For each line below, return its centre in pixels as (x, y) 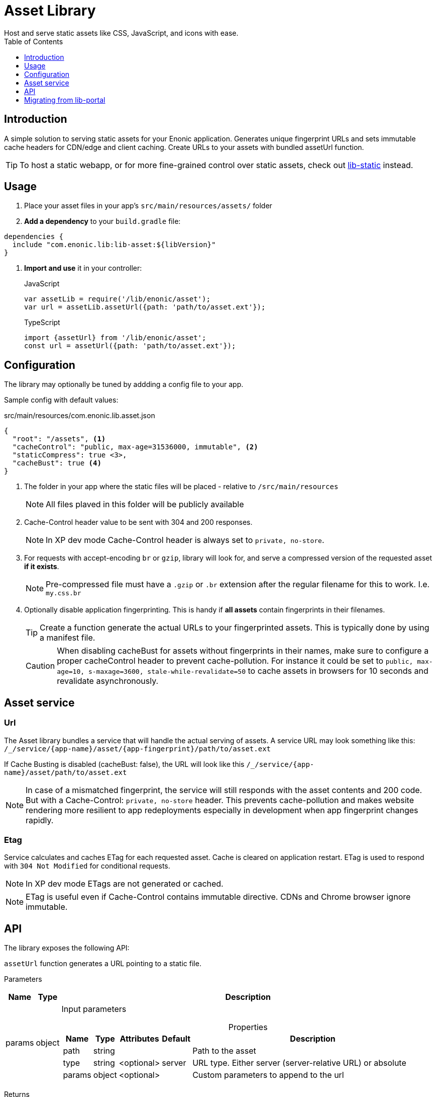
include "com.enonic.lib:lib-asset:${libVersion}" (114, 245)
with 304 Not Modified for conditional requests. (87, 866)
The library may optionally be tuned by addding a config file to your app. (124, 384)
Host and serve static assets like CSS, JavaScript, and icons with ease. (121, 33)
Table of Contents (34, 41)
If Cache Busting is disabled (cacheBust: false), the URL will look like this (124, 764)
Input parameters (94, 1009)
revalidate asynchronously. (108, 681)
